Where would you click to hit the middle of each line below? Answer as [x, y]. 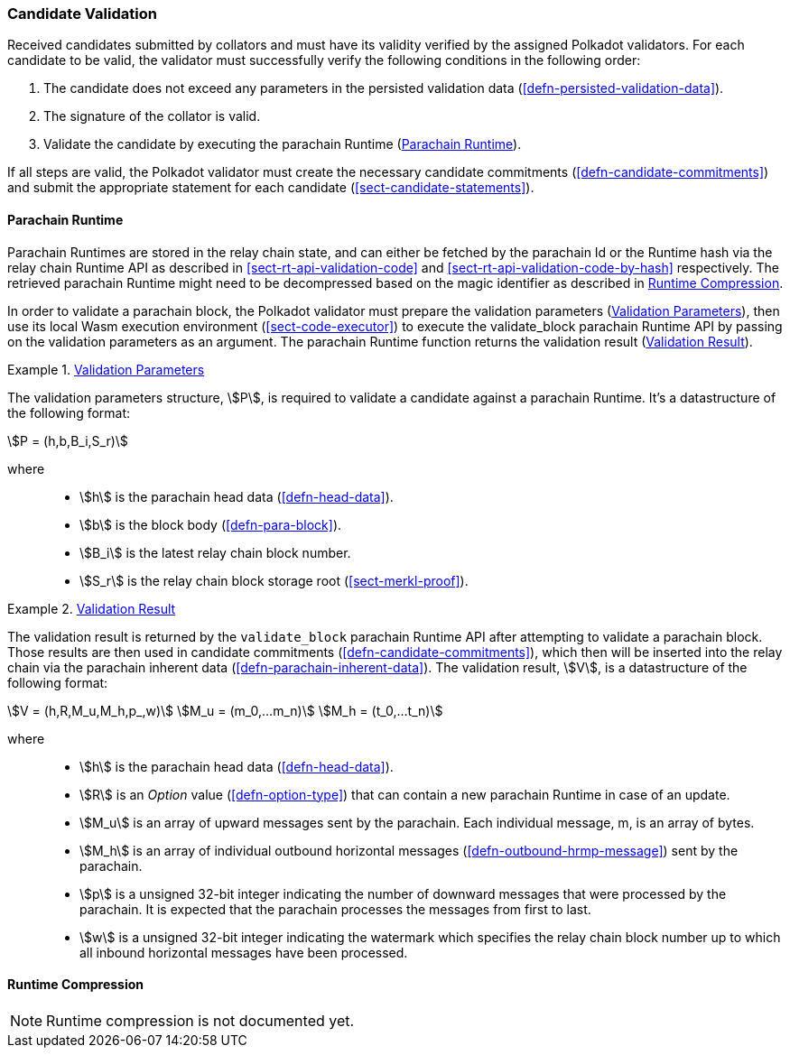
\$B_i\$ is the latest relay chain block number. [215, 552]
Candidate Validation [82, 14]
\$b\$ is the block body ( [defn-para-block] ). [211, 524]
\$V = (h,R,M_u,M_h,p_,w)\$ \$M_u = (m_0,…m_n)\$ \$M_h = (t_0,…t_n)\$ [225, 710]
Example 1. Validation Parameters [106, 369]
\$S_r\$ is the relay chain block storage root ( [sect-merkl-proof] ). [274, 580]
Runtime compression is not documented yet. [200, 1020]
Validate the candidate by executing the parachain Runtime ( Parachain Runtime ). [283, 144]
